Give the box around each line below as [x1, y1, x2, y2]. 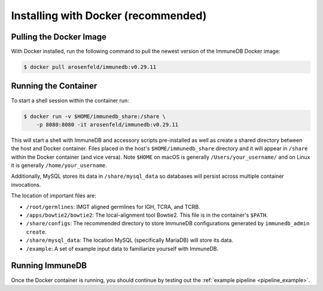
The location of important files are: [11, 192, 97, 199]
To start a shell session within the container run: [11, 96, 130, 104]
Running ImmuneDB [11, 260, 87, 271]
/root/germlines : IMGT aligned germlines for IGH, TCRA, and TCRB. [26, 203, 200, 210]
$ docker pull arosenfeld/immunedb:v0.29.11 [23, 63, 157, 71]
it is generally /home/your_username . [11, 162, 107, 169]
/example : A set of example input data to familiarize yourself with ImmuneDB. [26, 245, 219, 252]
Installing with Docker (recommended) [11, 9, 207, 22]
